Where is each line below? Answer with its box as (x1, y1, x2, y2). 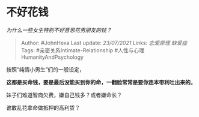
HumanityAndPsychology (20, 53, 84, 61)
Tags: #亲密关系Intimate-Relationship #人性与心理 (20, 46, 144, 54)
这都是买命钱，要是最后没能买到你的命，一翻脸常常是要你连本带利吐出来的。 (6, 79, 196, 86)
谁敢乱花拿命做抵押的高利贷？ (6, 104, 80, 111)
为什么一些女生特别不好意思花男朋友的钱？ (6, 26, 112, 34)
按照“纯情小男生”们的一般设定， (6, 65, 85, 73)
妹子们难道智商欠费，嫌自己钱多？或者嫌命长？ (6, 91, 122, 98)
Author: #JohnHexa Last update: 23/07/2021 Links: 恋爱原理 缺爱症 (20, 39, 188, 46)
